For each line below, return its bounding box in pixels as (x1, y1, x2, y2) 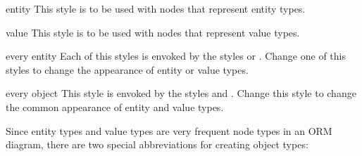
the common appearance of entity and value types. (6, 99, 224, 114)
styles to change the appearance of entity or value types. (6, 62, 249, 77)
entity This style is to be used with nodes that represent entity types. (6, 1, 306, 15)
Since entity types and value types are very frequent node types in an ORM (6, 123, 332, 138)
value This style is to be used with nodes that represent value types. (6, 25, 300, 39)
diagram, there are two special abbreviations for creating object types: (6, 137, 308, 152)
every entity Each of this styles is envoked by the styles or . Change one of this (6, 48, 346, 63)
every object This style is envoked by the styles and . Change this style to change (6, 86, 356, 100)
